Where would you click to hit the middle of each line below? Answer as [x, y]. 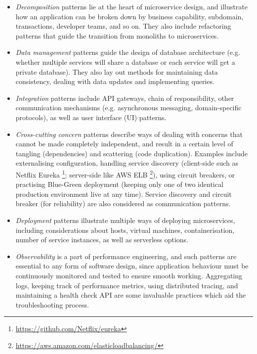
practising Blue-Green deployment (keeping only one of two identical [119, 184]
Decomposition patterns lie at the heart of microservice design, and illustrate [131, 6]
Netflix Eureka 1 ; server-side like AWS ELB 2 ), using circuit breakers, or [125, 174]
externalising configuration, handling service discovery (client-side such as [127, 163]
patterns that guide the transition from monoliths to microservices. [117, 35]
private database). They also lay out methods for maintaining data [117, 71]
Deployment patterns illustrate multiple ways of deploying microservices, [125, 220]
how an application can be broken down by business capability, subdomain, [129, 16]
